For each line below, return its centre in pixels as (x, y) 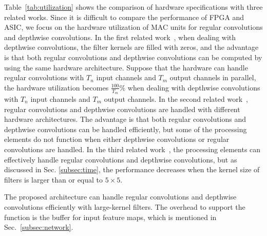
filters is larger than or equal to (54, 179)
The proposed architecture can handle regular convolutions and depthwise (120, 197)
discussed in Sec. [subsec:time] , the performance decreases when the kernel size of (132, 169)
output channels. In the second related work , (176, 98)
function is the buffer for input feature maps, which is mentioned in (110, 217)
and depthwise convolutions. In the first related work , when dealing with (120, 37)
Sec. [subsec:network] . (39, 227)
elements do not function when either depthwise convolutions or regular (117, 139)
